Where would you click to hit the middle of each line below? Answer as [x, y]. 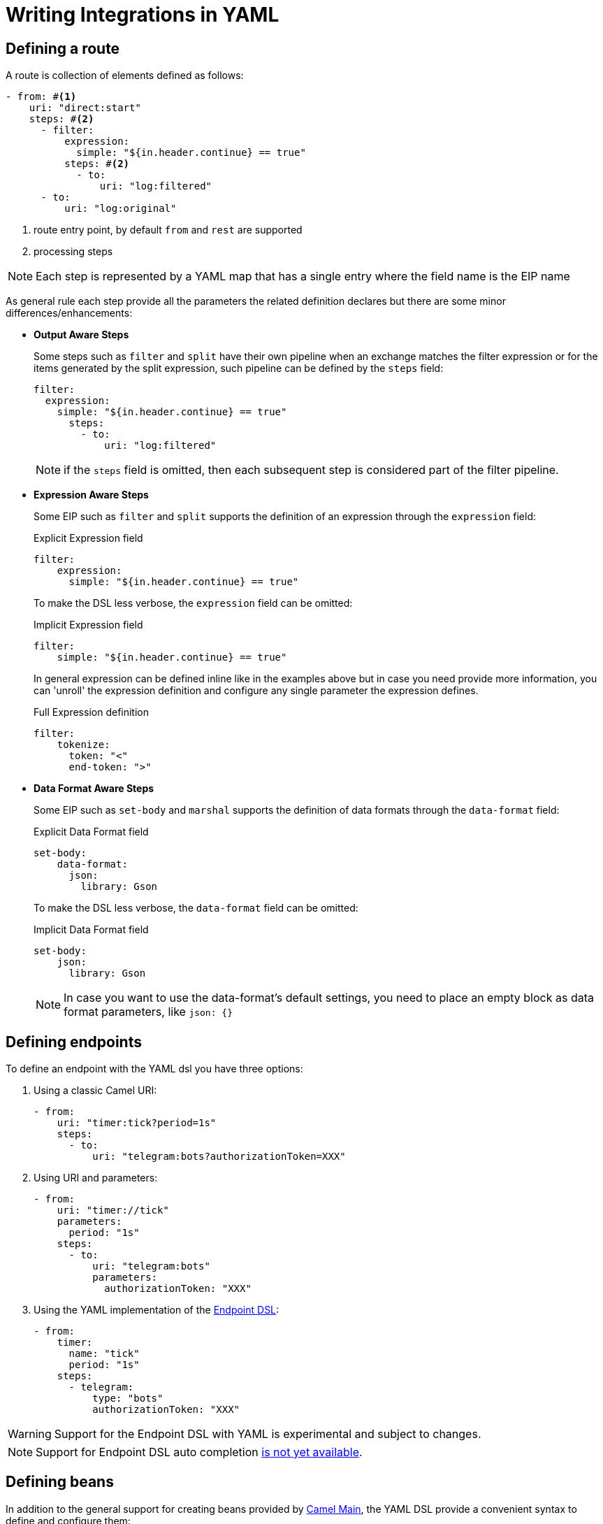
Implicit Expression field [88, 625]
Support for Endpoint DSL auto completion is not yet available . [199, 1452]
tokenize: [83, 745]
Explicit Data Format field [91, 832]
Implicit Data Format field [91, 930]
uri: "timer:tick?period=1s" [137, 1123]
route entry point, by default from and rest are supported [168, 230]
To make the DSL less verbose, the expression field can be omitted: [193, 603]
